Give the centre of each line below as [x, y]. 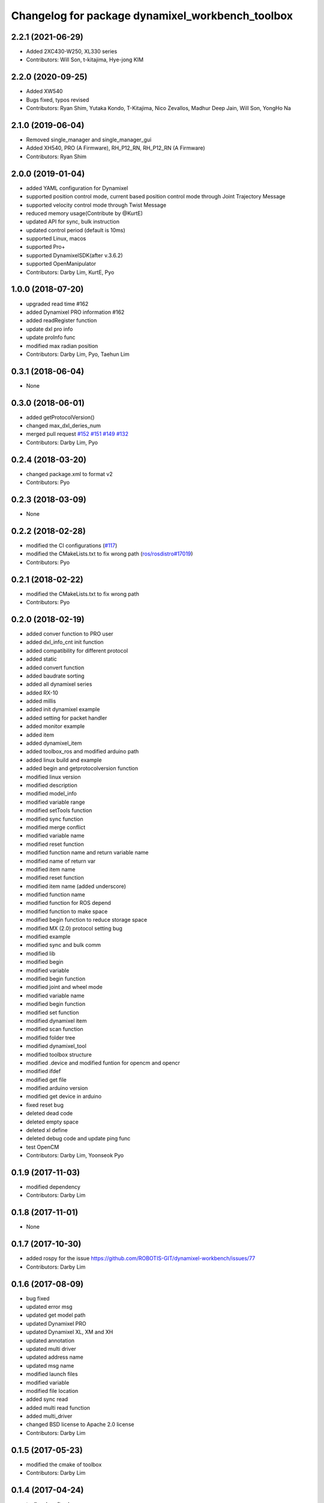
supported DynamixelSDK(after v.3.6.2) [74, 255]
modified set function [52, 1012]
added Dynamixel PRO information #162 [75, 312]
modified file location [52, 1391]
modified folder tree [51, 1038]
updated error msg [49, 1306]
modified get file [46, 1080]
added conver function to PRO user [70, 634]
